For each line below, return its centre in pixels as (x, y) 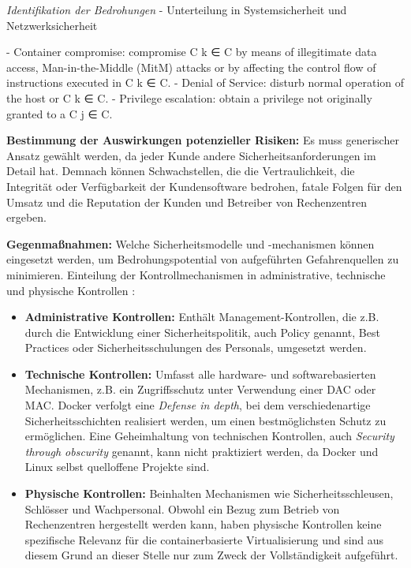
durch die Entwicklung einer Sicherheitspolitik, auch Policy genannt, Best (202, 332)
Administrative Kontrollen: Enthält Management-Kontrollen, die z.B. (202, 317)
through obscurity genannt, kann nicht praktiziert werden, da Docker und (202, 451)
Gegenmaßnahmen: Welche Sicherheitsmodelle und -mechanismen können (191, 243)
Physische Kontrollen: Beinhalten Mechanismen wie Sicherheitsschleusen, (209, 493)
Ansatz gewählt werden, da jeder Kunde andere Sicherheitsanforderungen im (191, 155)
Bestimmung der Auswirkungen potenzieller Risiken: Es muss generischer (203, 140)
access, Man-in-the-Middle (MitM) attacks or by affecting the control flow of (191, 67)
